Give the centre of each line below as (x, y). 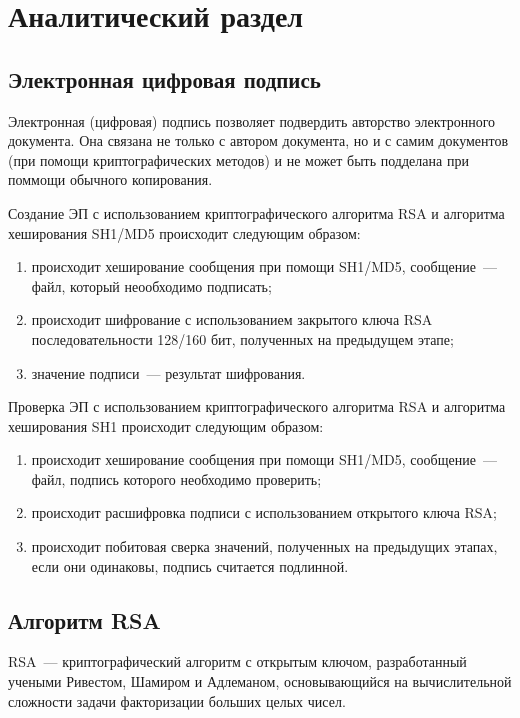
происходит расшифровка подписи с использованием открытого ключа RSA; (264, 512)
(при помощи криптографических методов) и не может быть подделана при (238, 159)
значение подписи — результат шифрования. (168, 372)
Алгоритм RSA (84, 619)
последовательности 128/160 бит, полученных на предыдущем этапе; (242, 338)
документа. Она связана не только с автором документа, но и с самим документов (258, 140)
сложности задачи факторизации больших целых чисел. (177, 700)
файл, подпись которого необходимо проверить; (176, 478)
